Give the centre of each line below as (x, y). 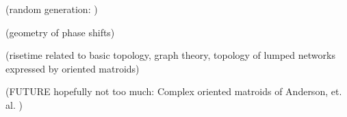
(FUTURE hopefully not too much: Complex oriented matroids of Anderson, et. (174, 91)
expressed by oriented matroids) (73, 68)
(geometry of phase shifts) (60, 32)
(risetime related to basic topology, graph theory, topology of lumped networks (170, 55)
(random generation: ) (52, 9)
